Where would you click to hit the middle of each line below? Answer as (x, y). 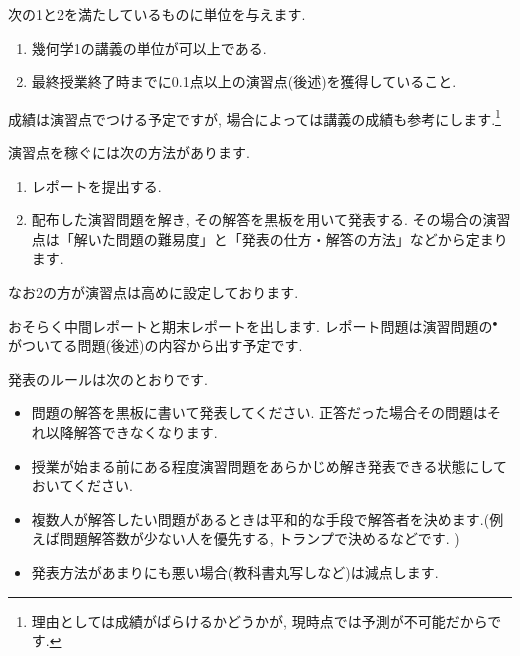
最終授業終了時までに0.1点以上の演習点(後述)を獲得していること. (244, 81)
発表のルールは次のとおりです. (108, 378)
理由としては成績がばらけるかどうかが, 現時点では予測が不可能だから (259, 620)
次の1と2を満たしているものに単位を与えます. (157, 14)
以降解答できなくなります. (131, 431)
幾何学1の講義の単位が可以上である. (149, 47)
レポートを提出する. (96, 185)
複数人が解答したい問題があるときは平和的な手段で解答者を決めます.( (260, 518)
